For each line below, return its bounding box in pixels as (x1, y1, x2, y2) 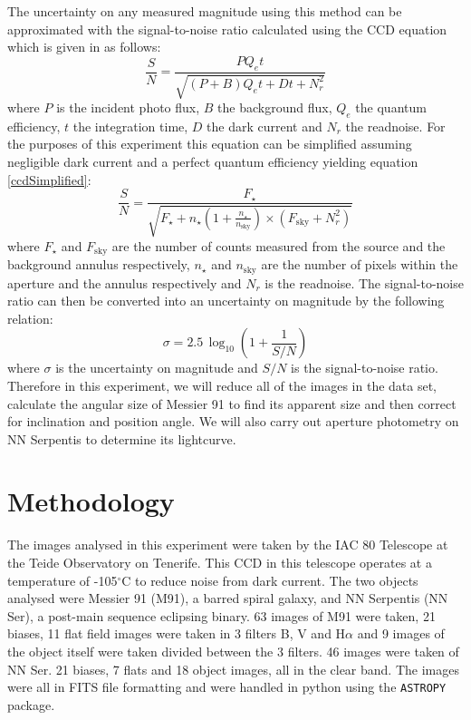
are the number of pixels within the (261, 255, 458, 274)
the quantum (355, 98, 427, 116)
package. (7, 695, 55, 714)
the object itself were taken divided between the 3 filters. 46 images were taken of (7, 641, 459, 660)
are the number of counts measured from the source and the (111, 236, 446, 255)
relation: (7, 308, 53, 327)
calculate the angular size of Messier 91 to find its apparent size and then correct (7, 394, 457, 413)
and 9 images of (357, 624, 445, 643)
